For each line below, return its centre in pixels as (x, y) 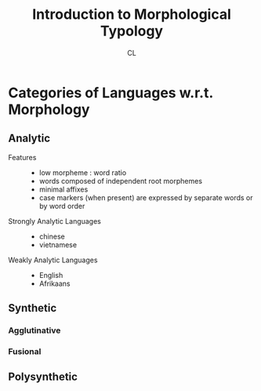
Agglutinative (34, 331)
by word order (62, 206)
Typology (132, 31)
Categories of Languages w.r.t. (111, 93)
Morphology (49, 110)
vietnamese (58, 244)
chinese (52, 236)
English (51, 275)
